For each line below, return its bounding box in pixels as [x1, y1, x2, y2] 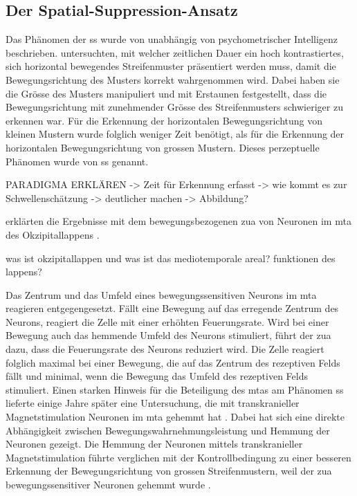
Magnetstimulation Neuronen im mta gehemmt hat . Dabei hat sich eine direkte [6, 410, 345, 424]
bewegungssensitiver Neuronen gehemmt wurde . [6, 477, 211, 492]
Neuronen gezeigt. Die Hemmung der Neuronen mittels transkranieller [6, 437, 303, 451]
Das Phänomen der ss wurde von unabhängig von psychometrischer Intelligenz [6, 32, 338, 46]
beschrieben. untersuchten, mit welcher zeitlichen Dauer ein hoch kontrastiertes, [6, 45, 344, 59]
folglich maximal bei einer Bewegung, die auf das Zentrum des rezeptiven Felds [6, 355, 340, 369]
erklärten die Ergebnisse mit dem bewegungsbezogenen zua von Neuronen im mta [6, 214, 351, 228]
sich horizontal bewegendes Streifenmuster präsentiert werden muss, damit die [6, 59, 336, 73]
